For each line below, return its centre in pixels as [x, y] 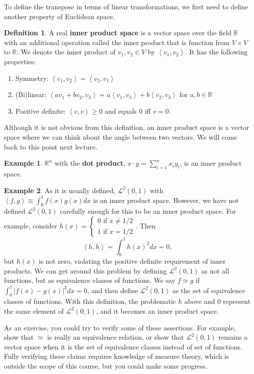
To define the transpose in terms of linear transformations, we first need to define [126, 6]
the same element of [34, 311]
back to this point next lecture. [51, 146]
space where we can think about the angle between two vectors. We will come [121, 137]
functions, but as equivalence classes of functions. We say [90, 280]
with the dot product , [90, 163]
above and [200, 301]
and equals [121, 111]
